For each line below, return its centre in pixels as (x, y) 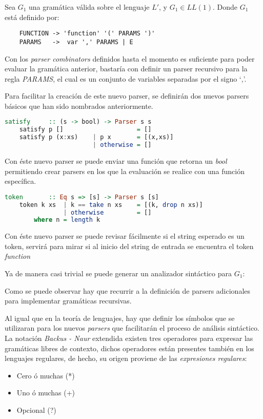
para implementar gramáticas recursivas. (68, 301)
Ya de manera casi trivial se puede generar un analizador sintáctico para (118, 273)
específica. (21, 181)
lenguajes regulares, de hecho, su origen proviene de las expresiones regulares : (126, 358)
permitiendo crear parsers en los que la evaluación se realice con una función (125, 171)
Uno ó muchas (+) (46, 393)
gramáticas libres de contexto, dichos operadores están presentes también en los (129, 348)
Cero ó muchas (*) (46, 375)
